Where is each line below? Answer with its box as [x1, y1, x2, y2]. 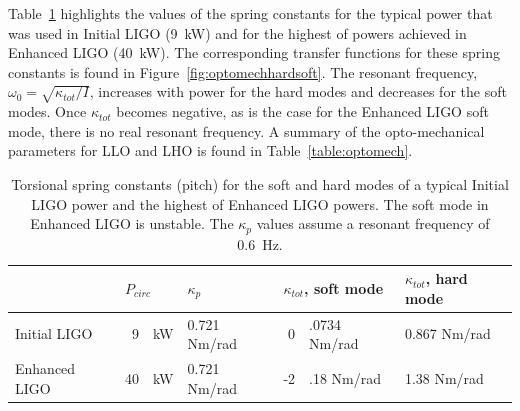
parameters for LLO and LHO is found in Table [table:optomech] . [8, 140, 413, 161]
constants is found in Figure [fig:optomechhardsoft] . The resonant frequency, [8, 61, 478, 82]
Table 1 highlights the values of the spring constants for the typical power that [8, 3, 493, 23]
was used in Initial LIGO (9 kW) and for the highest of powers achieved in [8, 22, 467, 43]
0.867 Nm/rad [404, 323, 491, 344]
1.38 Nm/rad [404, 367, 484, 388]
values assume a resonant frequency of [256, 213, 490, 234]
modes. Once [8, 101, 87, 122]
